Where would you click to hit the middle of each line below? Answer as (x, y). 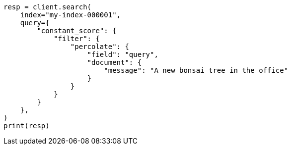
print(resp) (27, 126)
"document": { (114, 62)
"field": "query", (123, 54)
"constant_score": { (77, 31)
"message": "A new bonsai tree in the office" (196, 70)
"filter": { (77, 39)
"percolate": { (100, 47)
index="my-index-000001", (71, 15)
